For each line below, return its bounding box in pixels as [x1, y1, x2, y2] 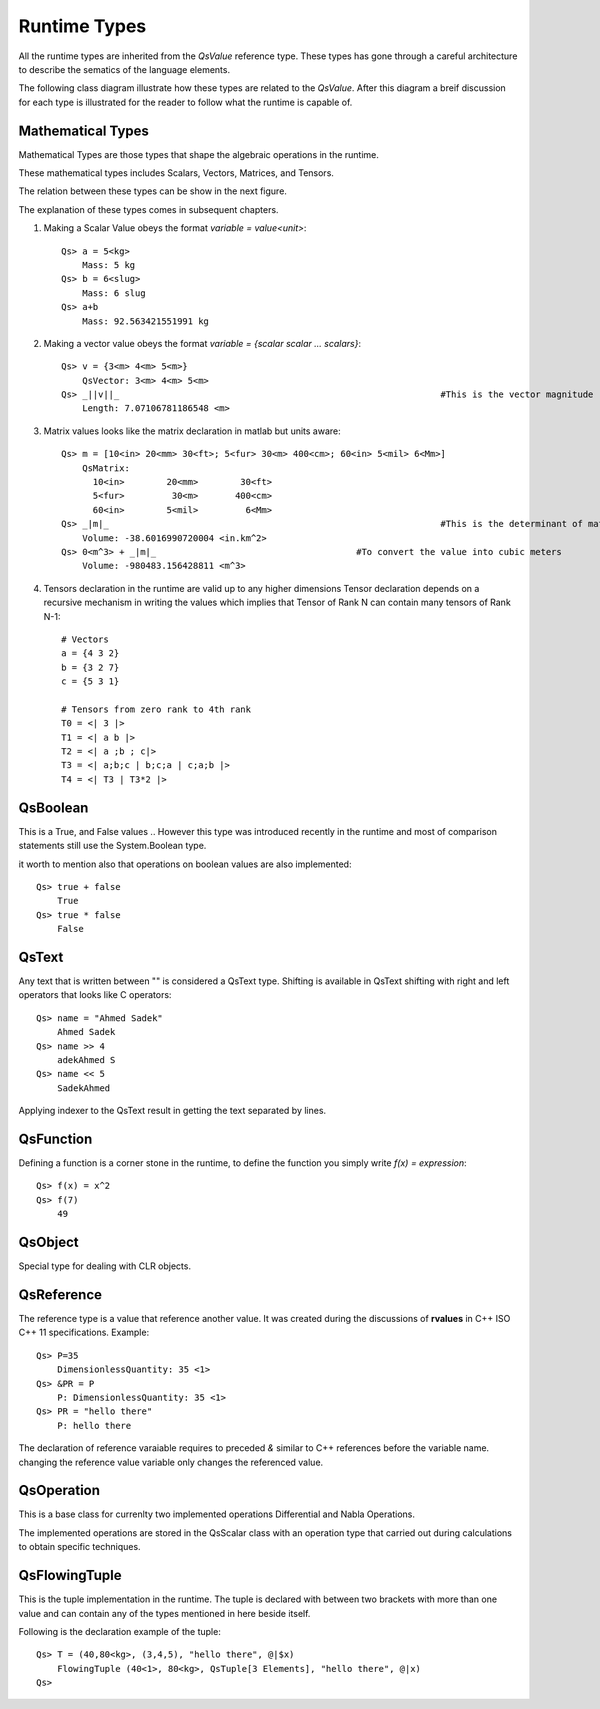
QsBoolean [18, 799, 89, 816]
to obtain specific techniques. [18, 1541, 141, 1553]
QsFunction [18, 1130, 93, 1147]
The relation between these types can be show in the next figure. [18, 185, 287, 197]
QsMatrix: [81, 462, 130, 474]
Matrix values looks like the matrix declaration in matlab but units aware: [43, 425, 342, 437]
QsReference [18, 1286, 103, 1303]
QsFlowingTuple [18, 1567, 122, 1584]
